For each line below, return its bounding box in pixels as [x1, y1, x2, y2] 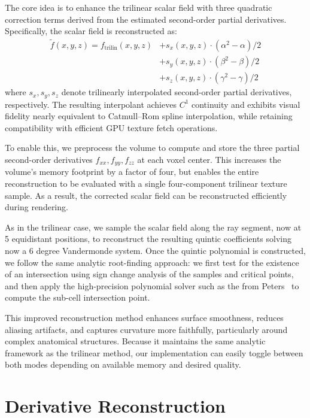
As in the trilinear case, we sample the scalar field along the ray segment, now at [5, 220, 302, 233]
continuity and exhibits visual [191, 98, 300, 110]
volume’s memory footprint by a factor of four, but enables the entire [5, 165, 259, 178]
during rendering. [5, 201, 68, 213]
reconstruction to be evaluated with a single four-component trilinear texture [5, 177, 287, 189]
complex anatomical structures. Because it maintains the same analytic [5, 335, 266, 347]
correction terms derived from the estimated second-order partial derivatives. [5, 13, 287, 25]
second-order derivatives [5, 153, 93, 165]
